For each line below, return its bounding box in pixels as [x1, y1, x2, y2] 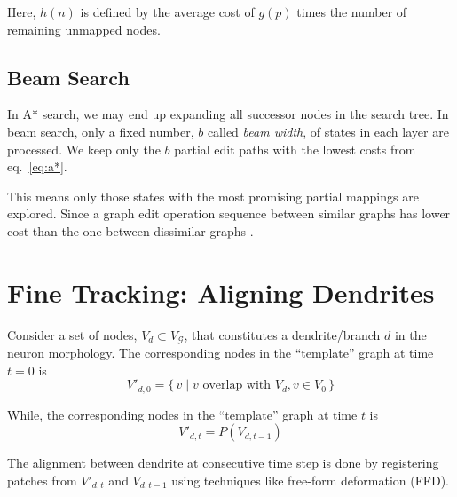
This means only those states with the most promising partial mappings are [7, 186, 419, 205]
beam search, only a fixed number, [7, 122, 194, 140]
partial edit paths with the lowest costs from [174, 139, 416, 158]
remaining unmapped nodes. [7, 20, 161, 38]
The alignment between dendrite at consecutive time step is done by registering [7, 454, 439, 472]
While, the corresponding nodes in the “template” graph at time [7, 405, 358, 423]
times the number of [296, 3, 407, 20]
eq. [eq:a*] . [7, 157, 67, 176]
